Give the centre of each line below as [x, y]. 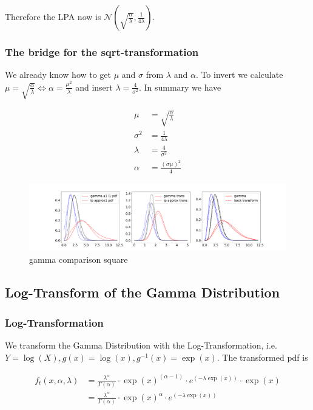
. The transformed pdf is [262, 357]
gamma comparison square [79, 259]
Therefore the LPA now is [53, 16]
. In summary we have [180, 87]
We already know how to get [58, 75]
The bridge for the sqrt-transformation [102, 51]
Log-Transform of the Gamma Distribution [143, 292]
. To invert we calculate [239, 75]
